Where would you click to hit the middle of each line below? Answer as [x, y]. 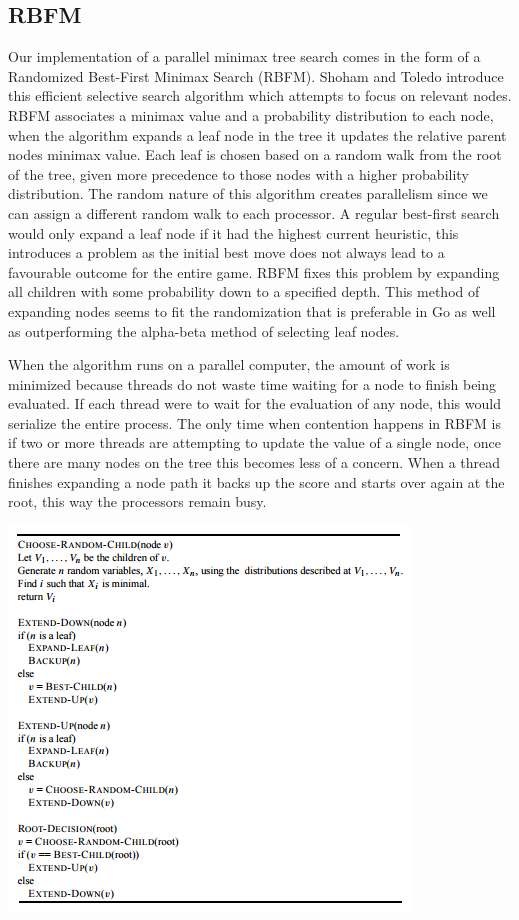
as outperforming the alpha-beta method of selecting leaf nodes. [204, 330]
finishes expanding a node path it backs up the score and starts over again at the [256, 481]
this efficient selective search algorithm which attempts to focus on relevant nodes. [260, 95]
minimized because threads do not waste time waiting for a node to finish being [252, 383]
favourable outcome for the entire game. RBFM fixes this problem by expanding [254, 271]
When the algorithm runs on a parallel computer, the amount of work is [229, 364]
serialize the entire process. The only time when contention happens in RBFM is [254, 422]
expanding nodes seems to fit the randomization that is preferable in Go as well [252, 310]
